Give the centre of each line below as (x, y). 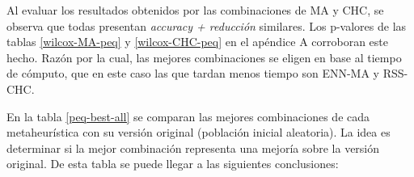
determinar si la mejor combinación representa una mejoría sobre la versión (193, 147)
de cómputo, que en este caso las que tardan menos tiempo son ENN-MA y (193, 73)
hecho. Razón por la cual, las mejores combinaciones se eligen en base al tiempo (204, 57)
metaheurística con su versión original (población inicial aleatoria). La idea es (199, 132)
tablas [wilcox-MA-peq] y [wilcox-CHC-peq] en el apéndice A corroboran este (197, 42)
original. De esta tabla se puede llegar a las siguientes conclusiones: (173, 164)
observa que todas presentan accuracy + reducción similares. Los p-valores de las (207, 25)
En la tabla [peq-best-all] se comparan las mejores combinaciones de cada (188, 116)
